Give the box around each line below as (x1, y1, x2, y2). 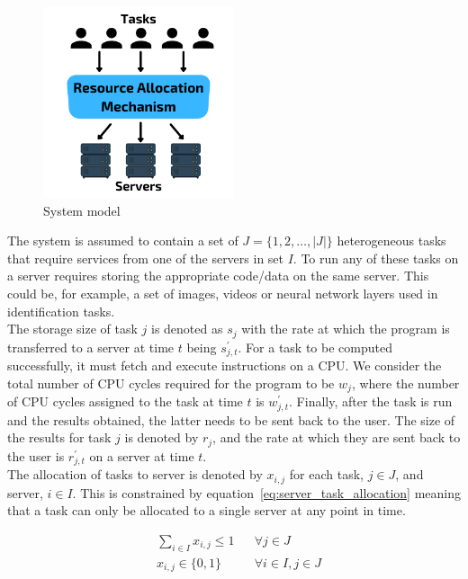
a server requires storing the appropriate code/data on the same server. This (7, 266, 429, 285)
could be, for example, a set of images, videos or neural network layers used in (7, 283, 438, 302)
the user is (7, 446, 65, 465)
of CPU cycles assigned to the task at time (7, 392, 243, 411)
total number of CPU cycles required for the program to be (7, 373, 335, 392)
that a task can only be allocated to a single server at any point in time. (7, 501, 406, 520)
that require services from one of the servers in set (7, 248, 284, 267)
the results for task (7, 428, 112, 447)
